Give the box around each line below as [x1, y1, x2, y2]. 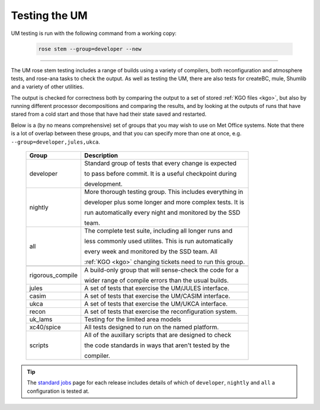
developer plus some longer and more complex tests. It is [84, 198, 244, 206]
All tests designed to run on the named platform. [84, 323, 219, 332]
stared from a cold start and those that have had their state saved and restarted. [11, 110, 207, 118]
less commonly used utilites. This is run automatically [84, 237, 233, 246]
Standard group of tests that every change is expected [84, 159, 237, 167]
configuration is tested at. [27, 387, 90, 395]
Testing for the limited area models [84, 315, 181, 323]
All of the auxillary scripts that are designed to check [84, 331, 232, 339]
